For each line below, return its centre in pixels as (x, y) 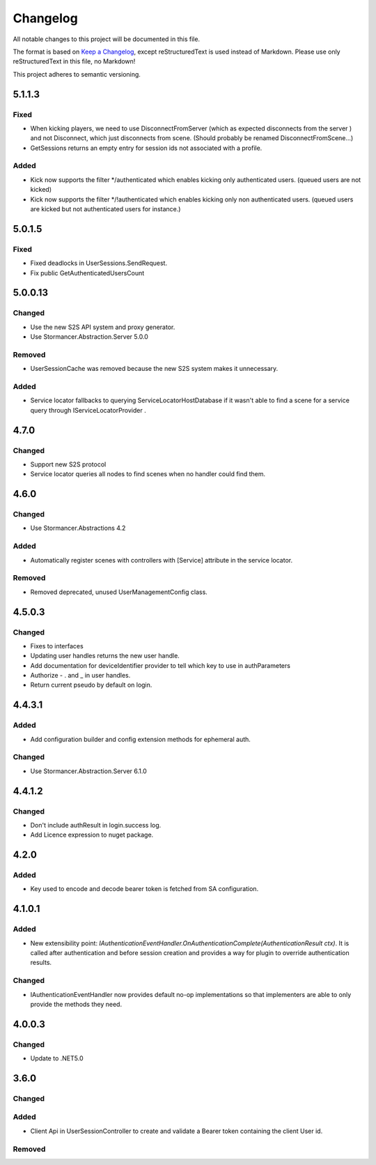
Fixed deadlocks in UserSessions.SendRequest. (99, 263)
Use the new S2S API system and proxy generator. (103, 327)
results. (41, 963)
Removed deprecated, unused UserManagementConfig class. (119, 592)
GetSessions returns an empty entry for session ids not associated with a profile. (146, 148)
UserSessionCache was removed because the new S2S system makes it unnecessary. (154, 369)
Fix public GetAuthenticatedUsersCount (87, 273)
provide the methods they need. (76, 1004)
